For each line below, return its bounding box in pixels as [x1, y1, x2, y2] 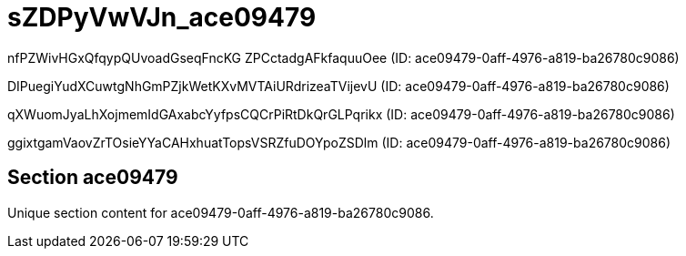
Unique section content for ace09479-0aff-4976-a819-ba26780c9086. [7, 204, 434, 220]
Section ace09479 [7, 166, 178, 189]
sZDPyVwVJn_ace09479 [7, 2, 317, 33]
